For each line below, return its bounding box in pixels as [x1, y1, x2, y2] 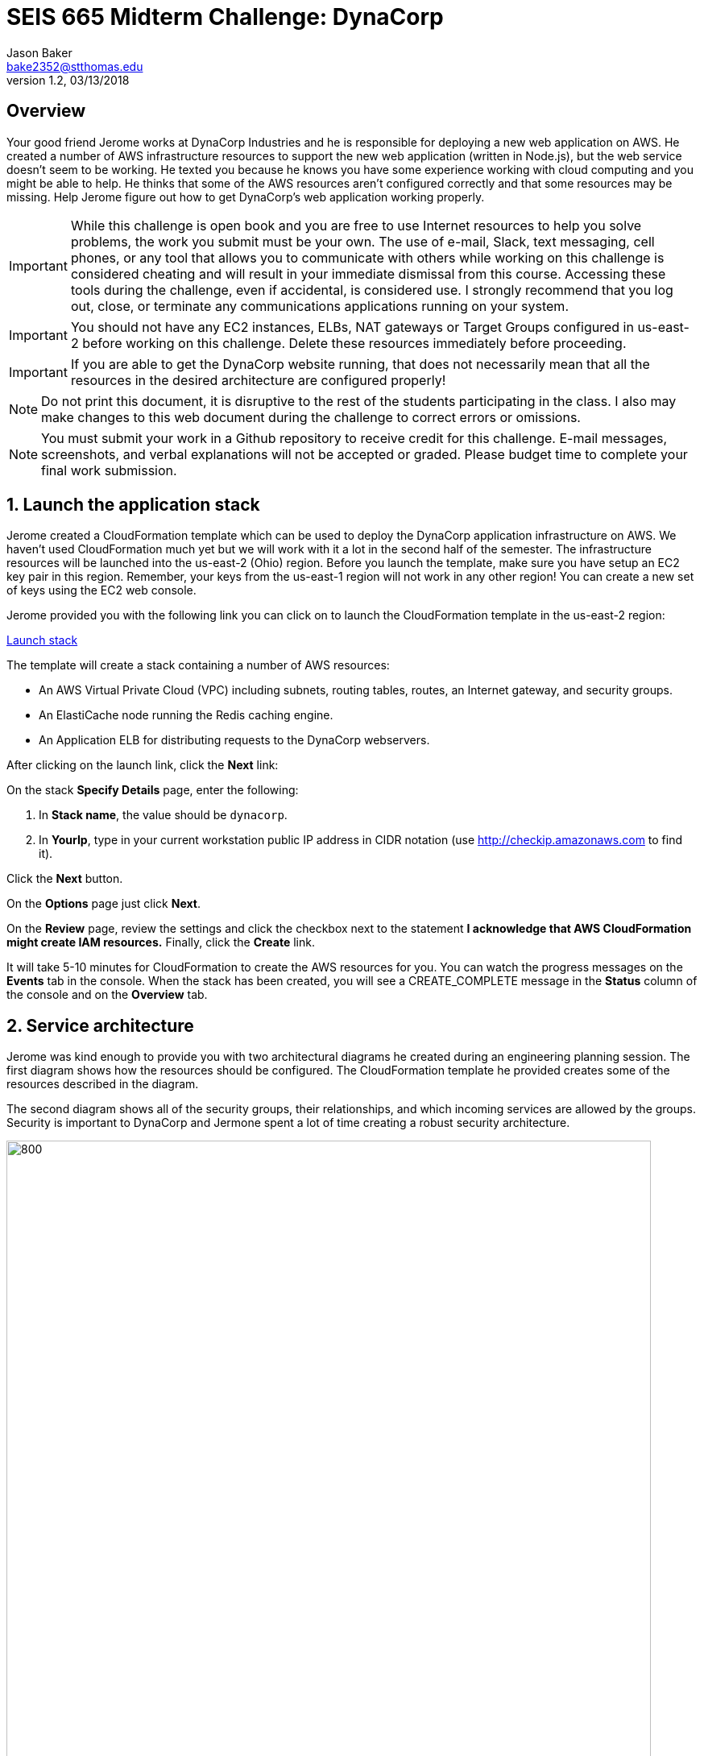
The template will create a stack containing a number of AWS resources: [6, 658, 390, 673]
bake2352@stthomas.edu [6, 59, 143, 73]
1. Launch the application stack [6, 495, 260, 516]
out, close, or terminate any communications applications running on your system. [70, 297, 569, 314]
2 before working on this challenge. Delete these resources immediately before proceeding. [70, 334, 627, 351]
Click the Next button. [6, 872, 123, 886]
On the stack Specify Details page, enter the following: [6, 783, 299, 797]
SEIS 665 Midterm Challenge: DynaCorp [6, 3, 444, 31]
